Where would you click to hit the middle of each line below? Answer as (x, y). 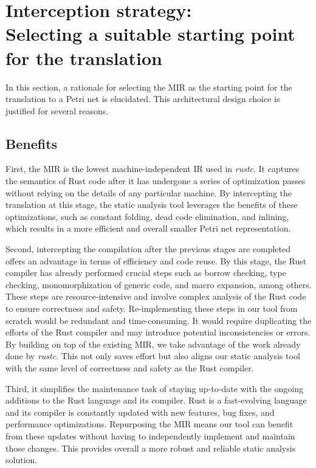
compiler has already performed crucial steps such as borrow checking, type (146, 273)
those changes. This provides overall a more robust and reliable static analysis (151, 448)
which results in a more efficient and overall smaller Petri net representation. (148, 228)
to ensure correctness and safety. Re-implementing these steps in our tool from (152, 308)
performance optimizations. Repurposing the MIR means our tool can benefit (149, 424)
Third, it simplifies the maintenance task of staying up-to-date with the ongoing (154, 388)
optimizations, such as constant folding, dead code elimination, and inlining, (147, 216)
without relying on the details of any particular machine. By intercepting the (149, 192)
